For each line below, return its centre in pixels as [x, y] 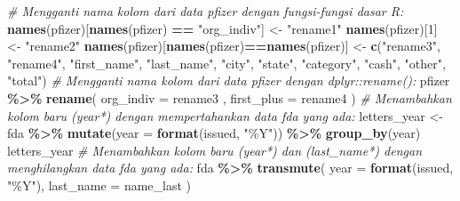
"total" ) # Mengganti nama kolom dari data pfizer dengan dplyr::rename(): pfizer [229, 80]
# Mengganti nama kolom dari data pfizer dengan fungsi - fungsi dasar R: [206, 11]
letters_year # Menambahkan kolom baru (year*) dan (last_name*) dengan [215, 150]
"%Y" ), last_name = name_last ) [99, 185]
